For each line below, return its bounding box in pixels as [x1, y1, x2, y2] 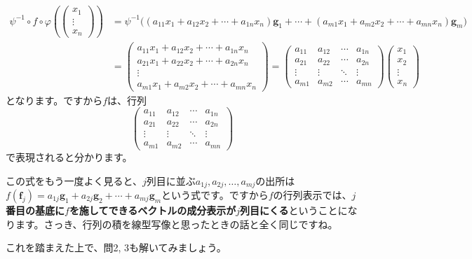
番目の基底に [6, 202, 65, 217]
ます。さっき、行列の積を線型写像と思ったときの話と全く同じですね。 [15, 216, 338, 231]
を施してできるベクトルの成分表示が [69, 202, 236, 217]
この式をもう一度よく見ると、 [6, 173, 143, 188]
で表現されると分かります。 [6, 149, 133, 164]
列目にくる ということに [239, 202, 348, 217]
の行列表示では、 [273, 187, 352, 202]
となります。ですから [6, 92, 103, 107]
